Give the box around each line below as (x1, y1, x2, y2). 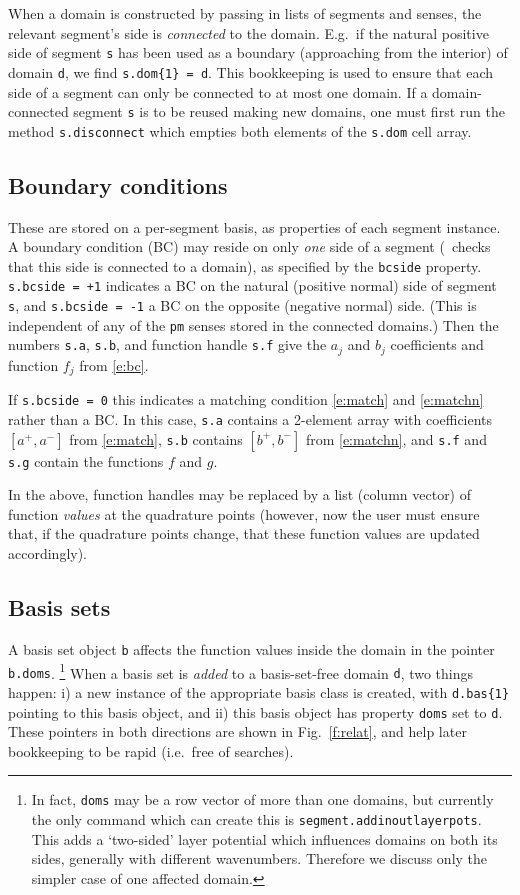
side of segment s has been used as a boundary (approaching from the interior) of (8, 42, 508, 63)
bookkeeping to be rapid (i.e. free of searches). (8, 740, 294, 761)
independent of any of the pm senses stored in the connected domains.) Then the (8, 314, 499, 335)
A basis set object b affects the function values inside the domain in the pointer (8, 638, 495, 659)
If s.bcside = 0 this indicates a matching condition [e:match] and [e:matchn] (8, 389, 484, 410)
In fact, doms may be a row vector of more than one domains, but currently (31, 789, 494, 810)
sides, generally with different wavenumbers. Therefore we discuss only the (31, 848, 488, 869)
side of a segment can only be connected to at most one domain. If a (8, 81, 428, 102)
